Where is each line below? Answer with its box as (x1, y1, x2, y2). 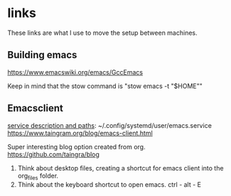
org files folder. (17, 171, 59, 182)
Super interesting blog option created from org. (7, 142, 146, 151)
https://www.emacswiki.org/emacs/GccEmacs (7, 67, 144, 76)
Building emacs (7, 49, 77, 61)
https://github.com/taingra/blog (7, 150, 100, 158)
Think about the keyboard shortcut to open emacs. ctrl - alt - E (17, 180, 201, 189)
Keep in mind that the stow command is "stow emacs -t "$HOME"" (7, 82, 203, 90)
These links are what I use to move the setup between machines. (7, 28, 198, 37)
